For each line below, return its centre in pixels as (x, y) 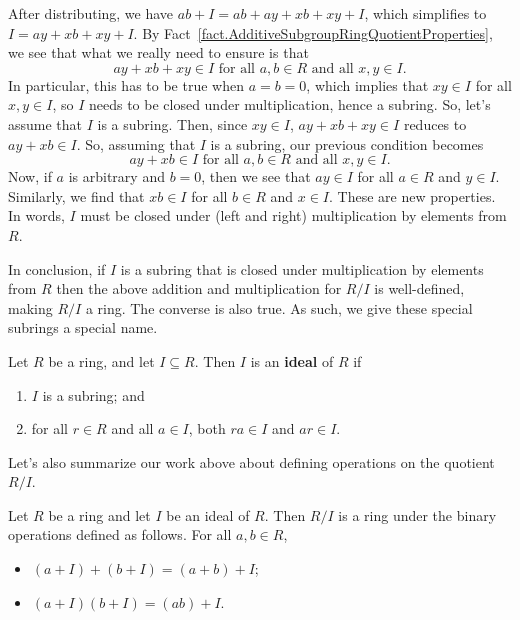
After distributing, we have (91, 13)
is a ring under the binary (417, 514)
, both (207, 428)
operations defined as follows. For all (120, 534)
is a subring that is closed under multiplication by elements (302, 268)
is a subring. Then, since (172, 123)
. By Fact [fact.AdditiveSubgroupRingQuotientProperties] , (313, 32)
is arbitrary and (116, 176)
